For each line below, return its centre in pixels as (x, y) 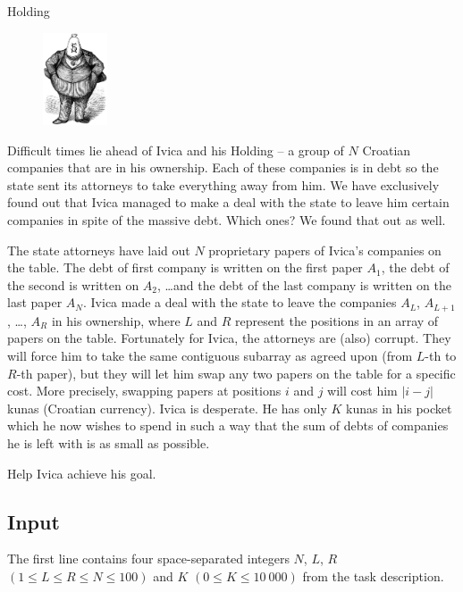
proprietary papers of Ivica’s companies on (325, 250)
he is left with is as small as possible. (109, 442)
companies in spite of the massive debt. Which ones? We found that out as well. (227, 220)
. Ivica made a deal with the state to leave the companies (240, 302)
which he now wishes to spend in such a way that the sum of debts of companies (228, 425)
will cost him (362, 391)
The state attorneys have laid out (99, 250)
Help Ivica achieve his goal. (82, 473)
